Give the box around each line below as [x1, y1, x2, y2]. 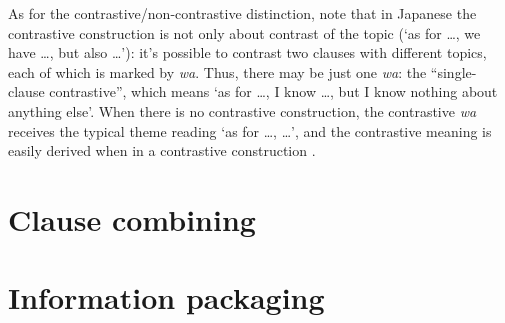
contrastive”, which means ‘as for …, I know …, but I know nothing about [49, 81, 498, 102]
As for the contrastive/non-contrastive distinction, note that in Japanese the [8, 3, 477, 23]
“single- [430, 61, 477, 82]
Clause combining [8, 198, 256, 239]
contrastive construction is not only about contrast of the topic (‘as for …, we [8, 22, 481, 43]
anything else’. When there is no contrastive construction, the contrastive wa [8, 100, 477, 121]
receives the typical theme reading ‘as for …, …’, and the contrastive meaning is [8, 120, 492, 141]
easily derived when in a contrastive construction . [8, 140, 316, 161]
